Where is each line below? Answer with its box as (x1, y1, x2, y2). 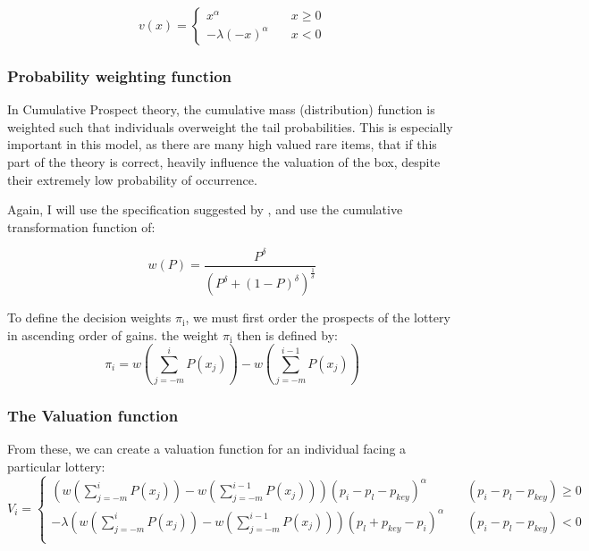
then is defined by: (237, 325, 338, 344)
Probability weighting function (7, 64, 232, 87)
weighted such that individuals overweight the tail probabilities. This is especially (7, 117, 453, 136)
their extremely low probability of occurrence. (7, 170, 257, 188)
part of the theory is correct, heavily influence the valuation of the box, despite (7, 153, 441, 171)
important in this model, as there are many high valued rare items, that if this (7, 135, 437, 154)
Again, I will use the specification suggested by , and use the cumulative (7, 200, 403, 219)
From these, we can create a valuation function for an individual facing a (7, 439, 407, 458)
